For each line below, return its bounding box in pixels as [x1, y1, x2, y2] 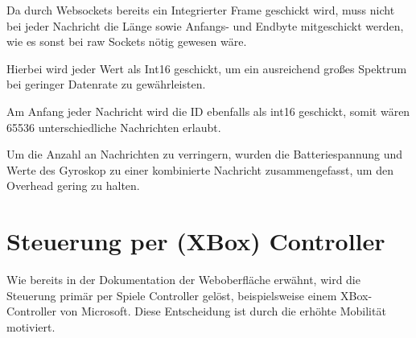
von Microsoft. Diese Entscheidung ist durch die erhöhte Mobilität [60, 303, 386, 319]
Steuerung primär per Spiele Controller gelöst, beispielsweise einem [6, 286, 337, 303]
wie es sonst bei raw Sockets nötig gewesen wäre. [6, 33, 247, 50]
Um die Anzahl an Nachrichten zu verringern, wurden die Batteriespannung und [6, 146, 403, 163]
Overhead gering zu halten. [6, 177, 140, 194]
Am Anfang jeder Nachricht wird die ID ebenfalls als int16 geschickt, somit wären [6, 102, 410, 119]
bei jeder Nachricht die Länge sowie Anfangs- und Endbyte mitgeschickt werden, [6, 17, 404, 34]
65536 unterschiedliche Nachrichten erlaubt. [6, 118, 221, 135]
